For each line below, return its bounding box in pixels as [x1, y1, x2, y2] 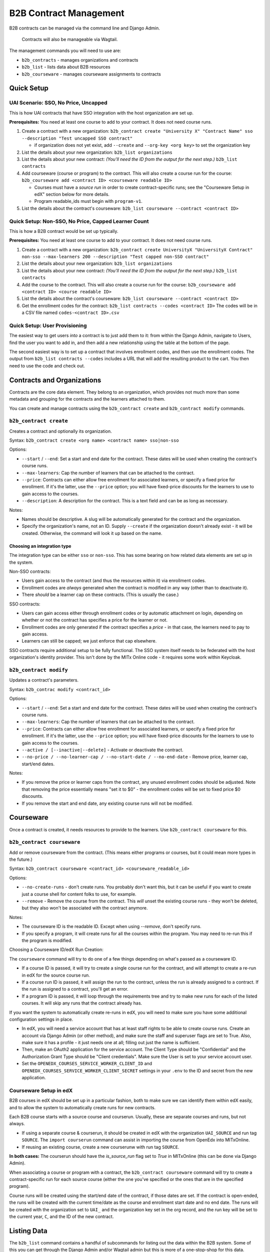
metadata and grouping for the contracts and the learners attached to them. [9, 396, 165, 402]
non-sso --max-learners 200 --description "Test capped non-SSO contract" [21, 254, 209, 260]
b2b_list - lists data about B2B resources [21, 64, 110, 70]
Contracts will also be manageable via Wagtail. [21, 36, 118, 42]
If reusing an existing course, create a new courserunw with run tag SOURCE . [21, 1144, 179, 1150]
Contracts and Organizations [9, 376, 101, 384]
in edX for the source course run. [21, 972, 90, 978]
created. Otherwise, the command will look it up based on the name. [21, 530, 162, 536]
